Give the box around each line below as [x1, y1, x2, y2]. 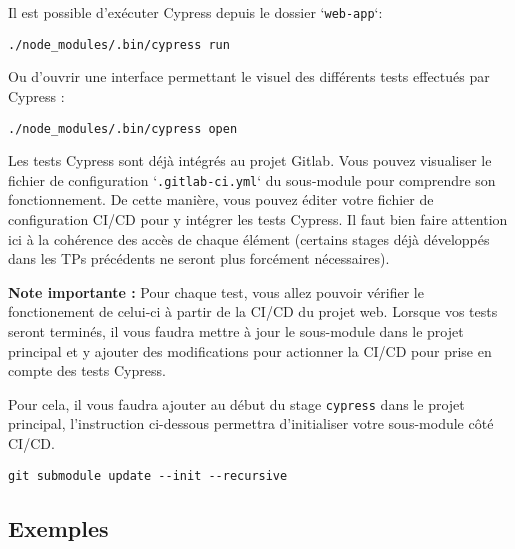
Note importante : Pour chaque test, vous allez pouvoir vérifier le [8, 281, 424, 302]
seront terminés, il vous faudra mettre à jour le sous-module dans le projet [8, 320, 464, 341]
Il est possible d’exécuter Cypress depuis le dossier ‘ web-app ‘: [8, 2, 383, 22]
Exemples [8, 512, 109, 543]
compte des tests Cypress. [8, 360, 166, 381]
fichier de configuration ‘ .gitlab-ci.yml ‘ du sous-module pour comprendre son [8, 169, 496, 190]
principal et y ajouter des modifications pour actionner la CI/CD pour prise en [8, 340, 492, 361]
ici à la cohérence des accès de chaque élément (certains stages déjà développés [8, 228, 490, 249]
